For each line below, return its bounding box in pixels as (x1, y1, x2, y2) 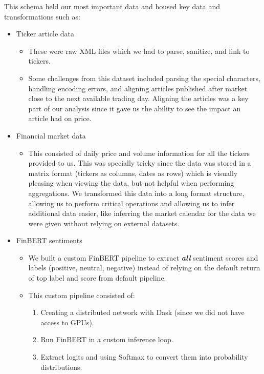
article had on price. (28, 113, 92, 124)
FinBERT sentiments (16, 235, 82, 246)
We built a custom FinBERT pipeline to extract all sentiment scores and (28, 252, 258, 263)
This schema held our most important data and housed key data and (4, 1, 220, 11)
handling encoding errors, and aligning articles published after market (28, 83, 248, 93)
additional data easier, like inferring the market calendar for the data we (28, 208, 256, 219)
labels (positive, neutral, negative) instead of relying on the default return (28, 262, 260, 273)
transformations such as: (4, 11, 80, 22)
